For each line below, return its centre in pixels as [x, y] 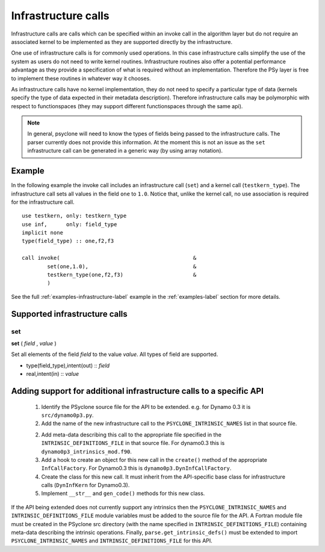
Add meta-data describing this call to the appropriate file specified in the [132, 434]
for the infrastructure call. [43, 202]
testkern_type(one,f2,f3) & [122, 275]
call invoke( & [109, 258]
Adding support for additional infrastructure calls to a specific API [138, 391]
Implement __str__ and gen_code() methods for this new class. [123, 494]
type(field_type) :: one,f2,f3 [68, 241]
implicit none [42, 233]
